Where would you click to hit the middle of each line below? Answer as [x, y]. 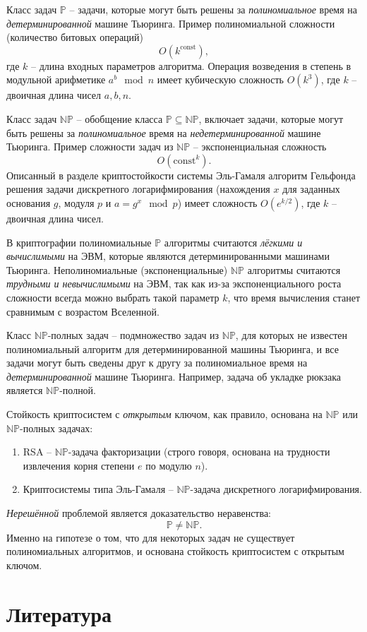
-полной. [78, 390]
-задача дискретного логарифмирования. [276, 489]
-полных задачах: [56, 428]
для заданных [311, 189]
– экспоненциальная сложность [260, 147]
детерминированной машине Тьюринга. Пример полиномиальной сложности [171, 23]
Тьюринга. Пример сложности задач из [90, 147]
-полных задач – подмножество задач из [133, 335]
